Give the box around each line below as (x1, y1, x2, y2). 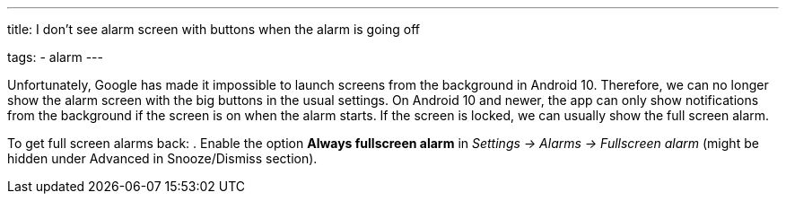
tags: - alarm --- (7, 49, 103, 65)
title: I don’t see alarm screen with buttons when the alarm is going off (7, 22, 420, 37)
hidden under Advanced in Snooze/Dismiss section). (7, 151, 318, 166)
